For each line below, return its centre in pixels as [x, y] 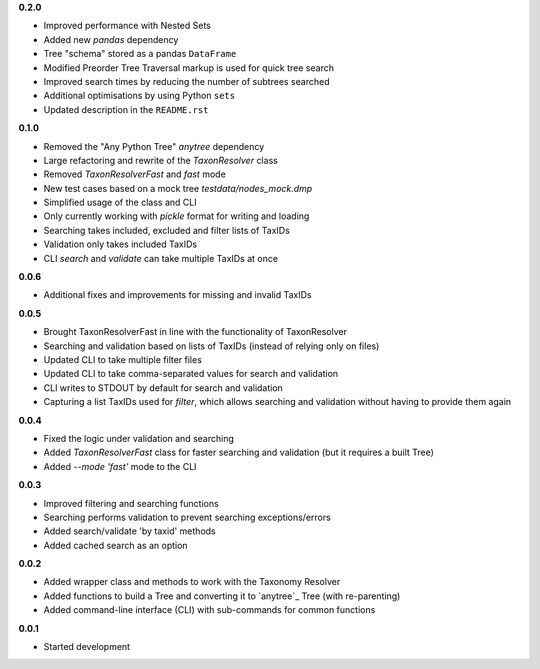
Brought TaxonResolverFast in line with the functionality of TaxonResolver [195, 332]
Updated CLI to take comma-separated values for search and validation [191, 374]
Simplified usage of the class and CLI [120, 202]
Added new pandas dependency [111, 39]
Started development [86, 647]
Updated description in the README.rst [126, 109]
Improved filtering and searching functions [131, 503]
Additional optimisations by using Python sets [139, 96]
